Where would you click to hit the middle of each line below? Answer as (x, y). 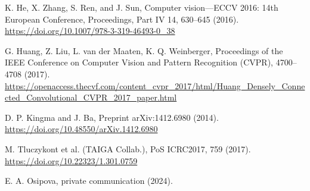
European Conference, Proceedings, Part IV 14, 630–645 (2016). (122, 19)
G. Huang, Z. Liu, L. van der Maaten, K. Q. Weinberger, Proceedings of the (144, 50)
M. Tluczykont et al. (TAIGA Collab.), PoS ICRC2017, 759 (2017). (128, 148)
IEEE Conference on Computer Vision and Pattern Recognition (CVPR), (139, 62)
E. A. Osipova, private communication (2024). (89, 181)
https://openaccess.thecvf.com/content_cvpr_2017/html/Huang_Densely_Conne (155, 85)
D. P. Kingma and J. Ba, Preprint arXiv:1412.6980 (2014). (112, 117)
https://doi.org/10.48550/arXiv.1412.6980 (81, 129)
